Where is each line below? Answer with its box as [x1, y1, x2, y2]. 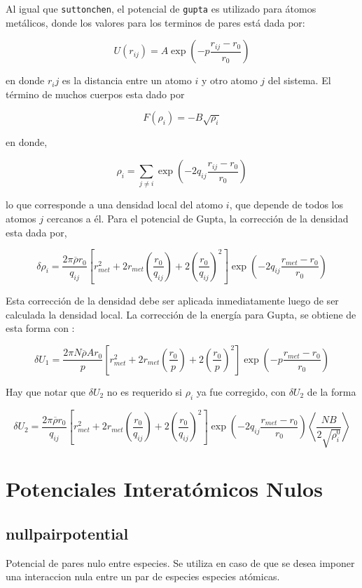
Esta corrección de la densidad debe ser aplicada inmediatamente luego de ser [6, 293, 339, 308]
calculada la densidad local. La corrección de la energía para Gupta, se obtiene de [6, 307, 356, 321]
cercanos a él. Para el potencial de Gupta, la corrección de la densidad [46, 211, 349, 225]
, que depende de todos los [229, 197, 344, 212]
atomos [6, 211, 36, 225]
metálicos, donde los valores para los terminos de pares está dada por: [6, 15, 305, 29]
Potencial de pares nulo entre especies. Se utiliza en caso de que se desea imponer [6, 555, 355, 570]
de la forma [307, 384, 356, 399]
